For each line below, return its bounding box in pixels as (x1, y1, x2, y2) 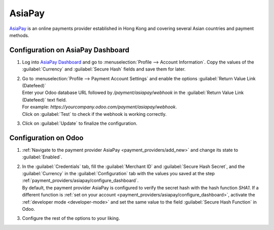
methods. (9, 32, 29, 38)
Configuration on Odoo (9, 134, 84, 142)
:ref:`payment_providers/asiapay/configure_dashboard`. (22, 178, 139, 184)
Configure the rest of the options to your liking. (22, 215, 120, 221)
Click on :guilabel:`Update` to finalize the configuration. (22, 120, 138, 126)
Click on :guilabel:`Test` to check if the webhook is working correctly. (22, 111, 167, 117)
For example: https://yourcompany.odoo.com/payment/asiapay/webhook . (22, 104, 177, 110)
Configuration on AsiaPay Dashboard (9, 46, 129, 54)
